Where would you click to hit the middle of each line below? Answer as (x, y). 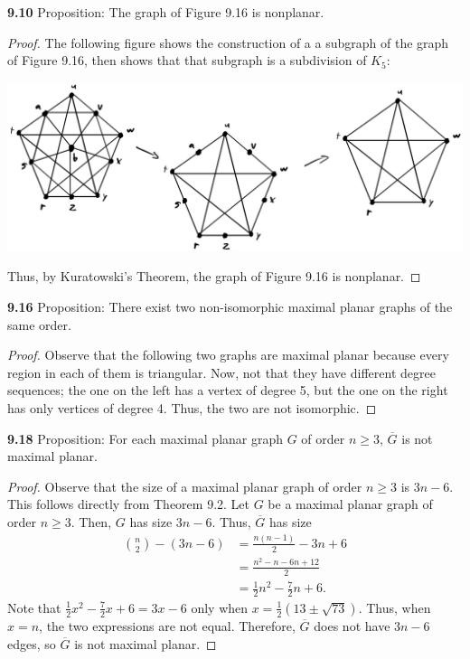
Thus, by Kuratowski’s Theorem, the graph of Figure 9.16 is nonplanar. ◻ (214, 276)
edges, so (32, 643)
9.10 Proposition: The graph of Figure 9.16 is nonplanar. (166, 12)
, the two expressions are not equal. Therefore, (167, 625)
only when (220, 607)
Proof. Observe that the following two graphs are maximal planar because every (228, 355)
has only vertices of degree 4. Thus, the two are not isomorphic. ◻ (192, 407)
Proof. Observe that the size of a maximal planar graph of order (185, 486)
